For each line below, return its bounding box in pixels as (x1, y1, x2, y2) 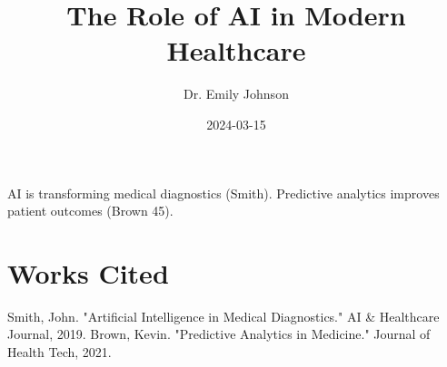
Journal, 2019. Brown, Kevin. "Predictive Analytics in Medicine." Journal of (7, 324, 431, 343)
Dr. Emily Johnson (184, 84, 289, 103)
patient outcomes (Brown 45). (7, 201, 174, 220)
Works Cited (7, 254, 169, 291)
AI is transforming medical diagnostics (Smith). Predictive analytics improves (7, 183, 440, 202)
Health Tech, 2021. (7, 343, 112, 361)
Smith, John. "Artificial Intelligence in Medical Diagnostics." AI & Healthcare (7, 306, 440, 325)
